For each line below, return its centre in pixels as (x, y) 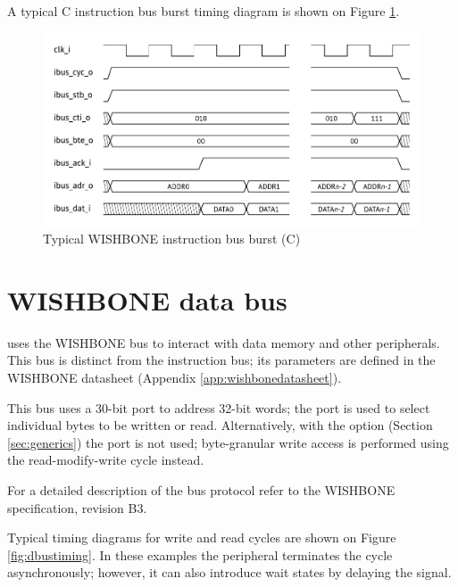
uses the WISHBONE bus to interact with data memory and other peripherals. (224, 342)
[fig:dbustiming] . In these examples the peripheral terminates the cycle (200, 554)
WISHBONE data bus (147, 299)
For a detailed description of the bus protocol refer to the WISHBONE (201, 490)
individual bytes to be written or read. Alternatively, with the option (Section (220, 425)
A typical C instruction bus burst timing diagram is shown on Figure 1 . (204, 11)
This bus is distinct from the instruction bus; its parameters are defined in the (221, 360)
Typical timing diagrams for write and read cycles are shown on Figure (202, 537)
